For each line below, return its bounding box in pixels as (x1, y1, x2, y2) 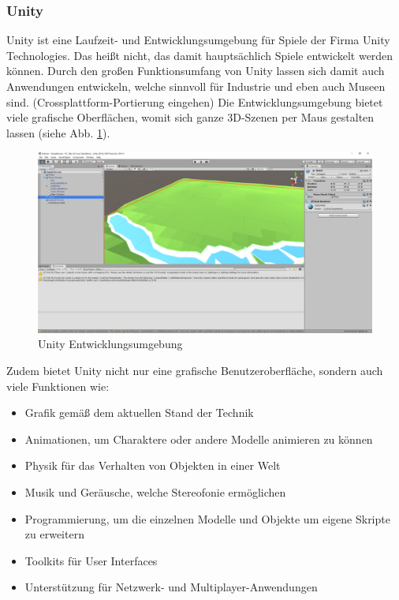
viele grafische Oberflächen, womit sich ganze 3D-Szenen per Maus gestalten (6, 109, 375, 126)
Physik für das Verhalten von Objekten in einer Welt (24, 457, 281, 474)
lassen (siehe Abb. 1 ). (6, 124, 110, 141)
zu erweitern (24, 526, 84, 542)
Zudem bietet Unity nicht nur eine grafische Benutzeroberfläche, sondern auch (6, 362, 383, 378)
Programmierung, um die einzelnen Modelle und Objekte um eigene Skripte (24, 510, 390, 527)
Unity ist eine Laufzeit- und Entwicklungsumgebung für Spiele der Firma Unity (6, 32, 390, 48)
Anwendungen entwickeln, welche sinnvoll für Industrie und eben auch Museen (6, 78, 386, 94)
